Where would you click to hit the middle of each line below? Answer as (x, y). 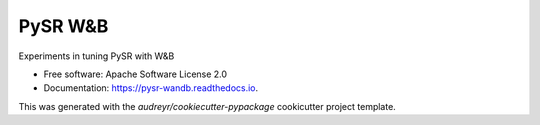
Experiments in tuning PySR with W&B (96, 56)
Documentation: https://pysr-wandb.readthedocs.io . (151, 88)
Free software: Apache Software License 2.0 (135, 74)
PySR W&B (63, 26)
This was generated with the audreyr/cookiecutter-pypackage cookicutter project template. (207, 106)
